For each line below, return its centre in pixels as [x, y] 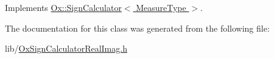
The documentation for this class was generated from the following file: [137, 28]
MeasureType [161, 7]
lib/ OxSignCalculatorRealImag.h [66, 48]
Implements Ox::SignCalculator [63, 7]
